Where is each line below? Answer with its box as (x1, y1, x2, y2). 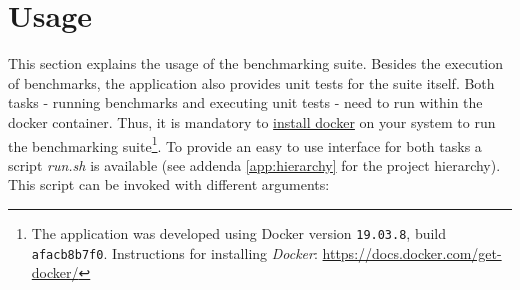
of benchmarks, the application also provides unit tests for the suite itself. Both (8, 72, 495, 93)
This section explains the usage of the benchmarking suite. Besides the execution (8, 53, 504, 74)
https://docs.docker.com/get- (322, 242, 502, 263)
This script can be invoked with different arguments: (8, 174, 330, 195)
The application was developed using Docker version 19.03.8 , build (31, 222, 447, 243)
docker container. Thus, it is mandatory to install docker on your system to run (8, 111, 496, 132)
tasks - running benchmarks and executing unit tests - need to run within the (8, 92, 483, 113)
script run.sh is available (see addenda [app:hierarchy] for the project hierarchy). (8, 154, 501, 175)
